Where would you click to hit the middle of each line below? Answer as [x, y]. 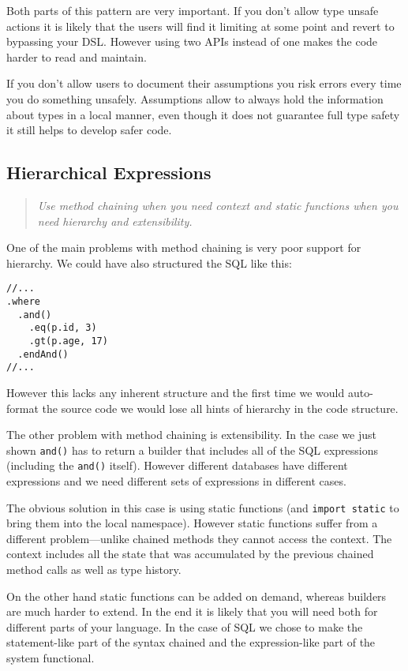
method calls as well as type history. [94, 570]
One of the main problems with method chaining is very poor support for [184, 247]
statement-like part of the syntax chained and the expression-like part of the [191, 642]
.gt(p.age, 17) [68, 341]
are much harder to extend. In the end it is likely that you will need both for [192, 611]
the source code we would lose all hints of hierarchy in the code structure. [220, 408]
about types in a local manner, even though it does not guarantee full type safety [203, 114]
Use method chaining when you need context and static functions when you [218, 205]
